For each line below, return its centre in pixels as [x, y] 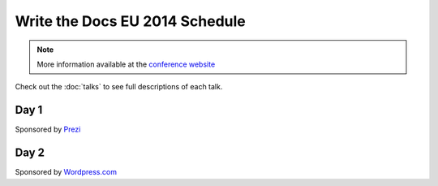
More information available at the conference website [126, 64]
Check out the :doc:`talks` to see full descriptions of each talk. [119, 87]
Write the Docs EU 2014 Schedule [131, 21]
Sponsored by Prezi [48, 129]
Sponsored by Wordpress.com [66, 172]
